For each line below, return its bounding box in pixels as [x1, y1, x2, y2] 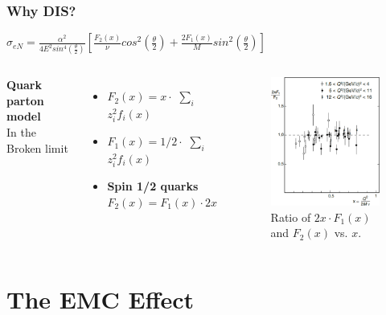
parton [6, 92, 44, 108]
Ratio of [270, 208, 311, 225]
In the [6, 123, 36, 140]
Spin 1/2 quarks [107, 178, 199, 194]
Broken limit [6, 139, 68, 156]
